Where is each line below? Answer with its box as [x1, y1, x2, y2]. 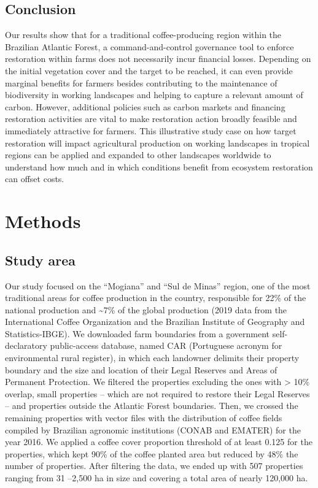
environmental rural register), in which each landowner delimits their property [5, 351, 300, 364]
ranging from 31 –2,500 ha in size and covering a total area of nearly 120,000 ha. [5, 471, 308, 484]
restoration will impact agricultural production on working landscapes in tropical [5, 136, 310, 149]
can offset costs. [5, 172, 64, 185]
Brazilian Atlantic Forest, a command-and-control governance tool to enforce [5, 40, 294, 53]
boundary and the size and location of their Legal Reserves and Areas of [5, 363, 277, 376]
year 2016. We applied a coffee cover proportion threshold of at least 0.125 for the [5, 435, 312, 448]
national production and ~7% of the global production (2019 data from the [5, 303, 287, 316]
